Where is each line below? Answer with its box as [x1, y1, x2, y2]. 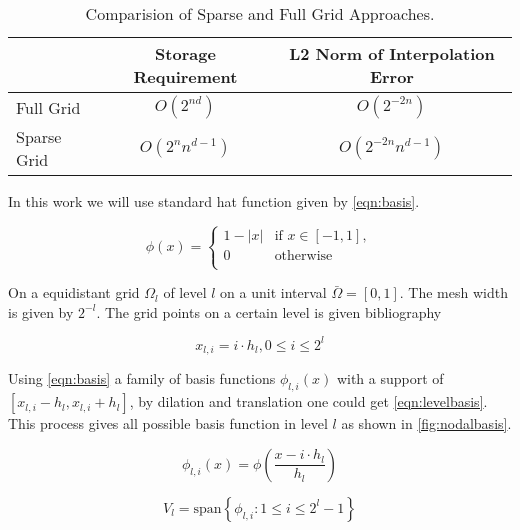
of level [163, 282, 207, 303]
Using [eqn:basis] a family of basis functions [8, 368, 276, 389]
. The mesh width [399, 282, 508, 303]
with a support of [336, 368, 444, 389]
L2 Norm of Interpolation [289, 42, 495, 65]
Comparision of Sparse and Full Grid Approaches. [85, 2, 435, 25]
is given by [8, 301, 74, 322]
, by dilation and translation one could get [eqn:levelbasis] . [129, 391, 488, 412]
